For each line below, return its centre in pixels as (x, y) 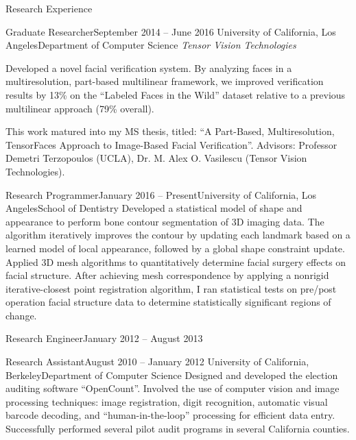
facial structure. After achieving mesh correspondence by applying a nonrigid (167, 275)
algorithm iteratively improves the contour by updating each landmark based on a (178, 235)
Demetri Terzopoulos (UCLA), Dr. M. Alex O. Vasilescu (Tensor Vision (156, 158)
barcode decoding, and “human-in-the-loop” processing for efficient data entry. (170, 415)
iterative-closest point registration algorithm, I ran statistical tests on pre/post (171, 288)
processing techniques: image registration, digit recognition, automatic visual (167, 401)
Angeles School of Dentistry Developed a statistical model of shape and (154, 208)
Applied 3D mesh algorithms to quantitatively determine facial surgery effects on (176, 261)
